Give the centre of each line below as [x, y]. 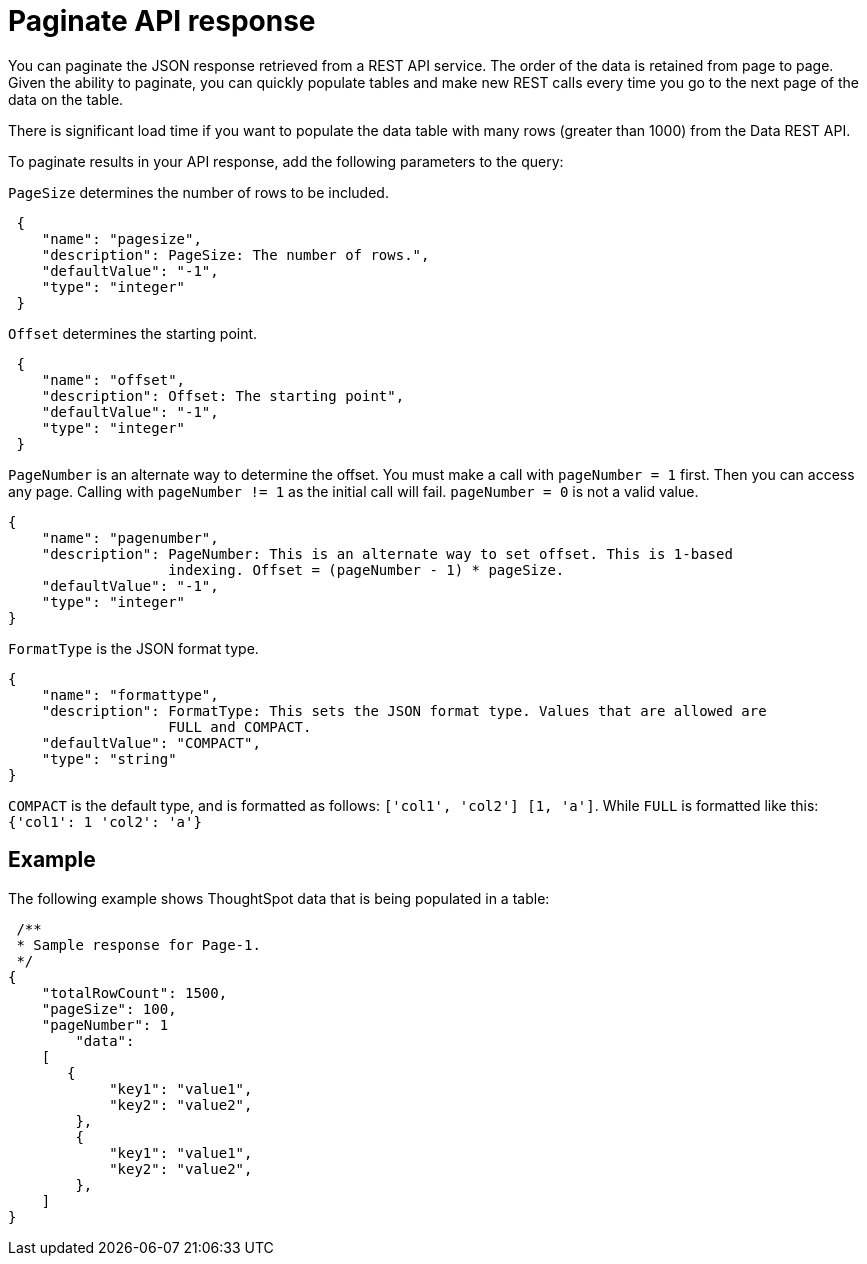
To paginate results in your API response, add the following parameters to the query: [286, 161]
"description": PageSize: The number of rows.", [235, 254]
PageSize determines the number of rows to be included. [198, 192]
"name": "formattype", [130, 694]
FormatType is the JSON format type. [133, 648]
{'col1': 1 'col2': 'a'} [105, 821]
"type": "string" [109, 758]
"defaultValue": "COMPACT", [151, 742]
